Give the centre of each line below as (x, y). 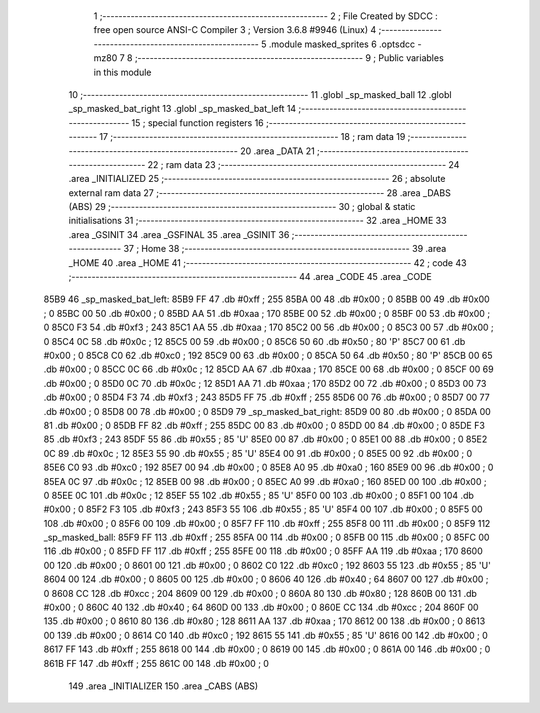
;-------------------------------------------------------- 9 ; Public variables (289, 58)
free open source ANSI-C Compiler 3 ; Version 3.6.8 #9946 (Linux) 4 (235, 30)
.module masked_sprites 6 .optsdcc (341, 44)
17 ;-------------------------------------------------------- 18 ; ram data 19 (252, 137)
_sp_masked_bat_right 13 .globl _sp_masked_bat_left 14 (182, 109)
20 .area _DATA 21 (277, 151)
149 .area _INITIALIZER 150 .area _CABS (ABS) (163, 686)
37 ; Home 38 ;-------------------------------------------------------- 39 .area (285, 249)
